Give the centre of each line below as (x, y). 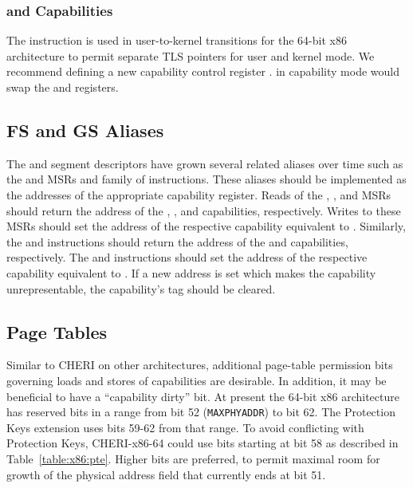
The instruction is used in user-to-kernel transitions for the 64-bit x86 (177, 40)
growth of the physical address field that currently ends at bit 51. (166, 474)
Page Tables (57, 331)
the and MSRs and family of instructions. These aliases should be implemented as (206, 179)
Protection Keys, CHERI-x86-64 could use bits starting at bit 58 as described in (203, 443)
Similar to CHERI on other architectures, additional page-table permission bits (200, 365)
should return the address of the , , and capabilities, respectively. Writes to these (204, 210)
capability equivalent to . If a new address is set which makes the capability (191, 272)
